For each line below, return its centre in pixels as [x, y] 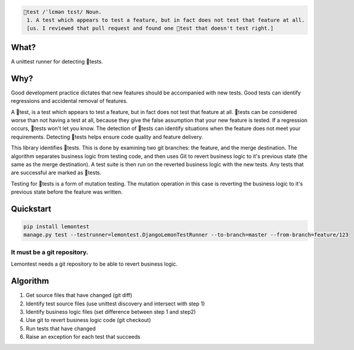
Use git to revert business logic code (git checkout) [88, 320]
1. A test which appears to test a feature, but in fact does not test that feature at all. [166, 20]
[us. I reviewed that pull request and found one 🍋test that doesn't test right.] [150, 29]
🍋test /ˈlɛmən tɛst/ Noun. [63, 12]
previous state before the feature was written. [67, 192]
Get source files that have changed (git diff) [79, 295]
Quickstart [31, 209]
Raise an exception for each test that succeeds [83, 337]
